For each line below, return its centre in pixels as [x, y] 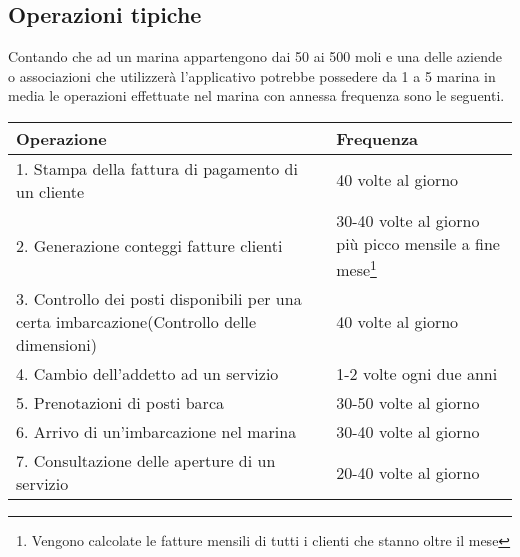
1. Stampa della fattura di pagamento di [157, 168]
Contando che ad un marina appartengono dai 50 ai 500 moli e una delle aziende [255, 56]
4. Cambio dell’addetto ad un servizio [147, 374]
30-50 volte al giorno [408, 403]
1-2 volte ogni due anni [417, 374]
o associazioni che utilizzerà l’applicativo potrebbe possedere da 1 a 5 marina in [252, 75]
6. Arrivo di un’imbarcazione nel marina [156, 432]
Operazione [61, 138]
